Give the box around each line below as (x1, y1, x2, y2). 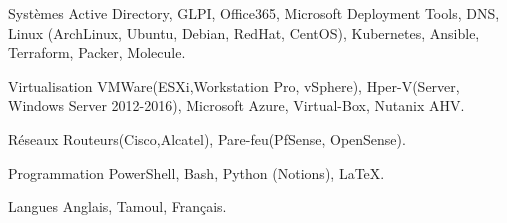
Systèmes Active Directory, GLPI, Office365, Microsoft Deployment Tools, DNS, (8, 3, 500, 23)
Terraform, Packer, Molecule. (8, 42, 186, 63)
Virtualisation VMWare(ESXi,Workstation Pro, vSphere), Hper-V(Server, (8, 75, 460, 96)
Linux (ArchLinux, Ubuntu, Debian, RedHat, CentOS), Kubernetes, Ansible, (8, 22, 480, 43)
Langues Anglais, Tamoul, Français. (8, 196, 227, 217)
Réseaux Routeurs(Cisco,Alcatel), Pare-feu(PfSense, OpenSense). (8, 128, 406, 149)
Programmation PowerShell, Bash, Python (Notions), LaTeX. (8, 162, 385, 183)
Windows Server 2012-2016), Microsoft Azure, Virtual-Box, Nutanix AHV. (8, 95, 465, 116)
